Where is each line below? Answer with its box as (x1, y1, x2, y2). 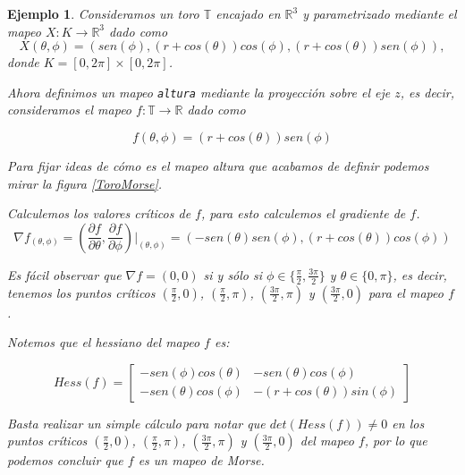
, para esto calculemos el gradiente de (200, 204, 406, 223)
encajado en (216, 4, 281, 22)
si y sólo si (203, 265, 263, 284)
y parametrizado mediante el (302, 4, 457, 22)
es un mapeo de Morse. (138, 451, 265, 470)
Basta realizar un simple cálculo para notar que (7, 413, 266, 432)
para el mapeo (368, 283, 444, 301)
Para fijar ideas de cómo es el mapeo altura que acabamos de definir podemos (7, 157, 429, 175)
